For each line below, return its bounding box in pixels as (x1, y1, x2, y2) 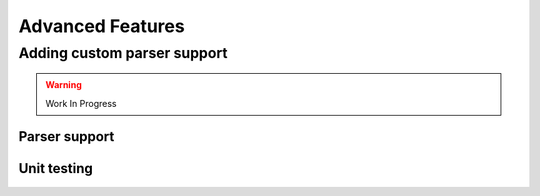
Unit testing (18, 160, 94, 177)
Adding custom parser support (18, 44, 228, 62)
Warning (45, 79, 82, 91)
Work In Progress (45, 97, 117, 109)
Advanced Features (18, 15, 185, 37)
